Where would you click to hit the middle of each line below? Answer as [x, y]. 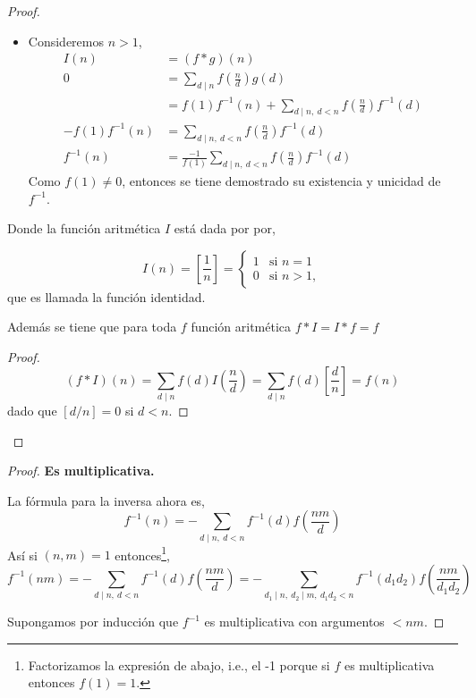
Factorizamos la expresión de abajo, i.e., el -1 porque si [179, 664]
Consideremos [66, 41]
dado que [32, 410]
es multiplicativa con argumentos [294, 622]
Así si [22, 555]
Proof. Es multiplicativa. [81, 471]
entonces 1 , [142, 553]
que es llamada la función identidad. [106, 296]
